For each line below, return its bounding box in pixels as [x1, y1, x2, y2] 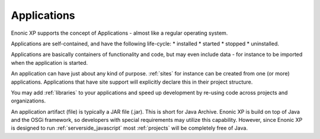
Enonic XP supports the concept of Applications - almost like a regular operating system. [11, 29, 228, 37]
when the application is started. [11, 59, 88, 66]
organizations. [11, 97, 46, 104]
